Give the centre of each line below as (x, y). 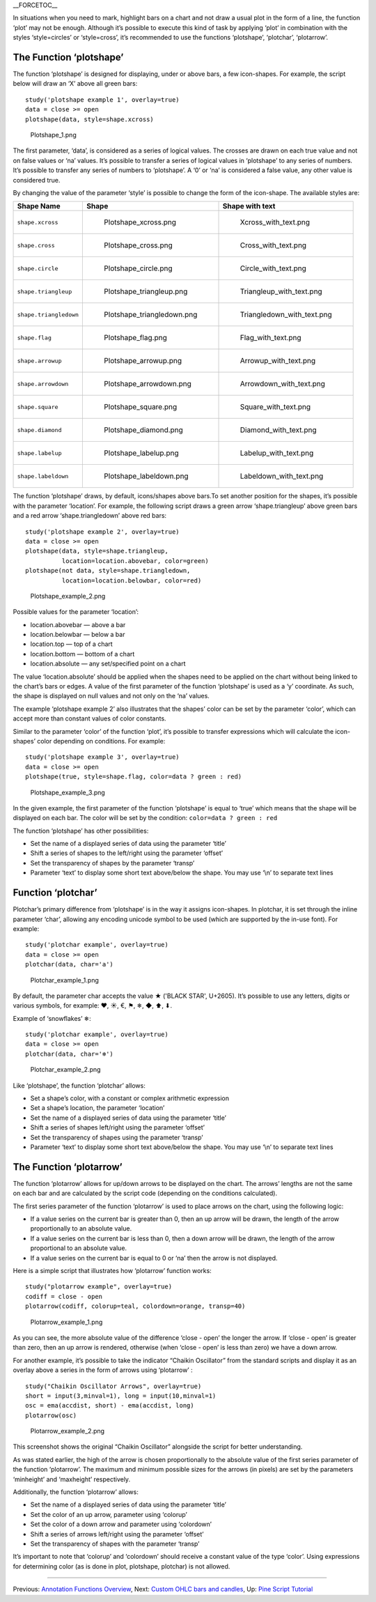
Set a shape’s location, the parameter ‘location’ (97, 1108)
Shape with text (249, 206)
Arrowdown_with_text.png (282, 384)
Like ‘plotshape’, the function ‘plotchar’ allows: (79, 1085)
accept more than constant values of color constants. (89, 718)
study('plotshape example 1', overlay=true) (103, 100)
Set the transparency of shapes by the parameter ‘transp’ (112, 863)
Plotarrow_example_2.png (67, 1431)
